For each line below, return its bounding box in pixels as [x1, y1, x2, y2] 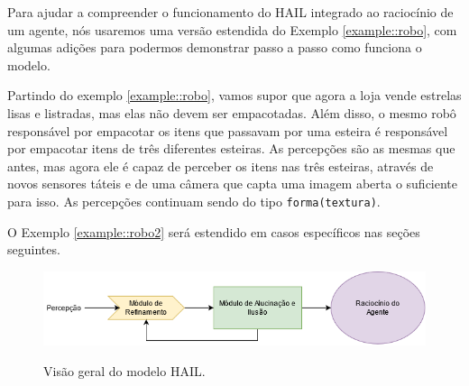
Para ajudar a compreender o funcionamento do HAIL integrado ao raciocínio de [7, 3, 454, 21]
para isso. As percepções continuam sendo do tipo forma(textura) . [7, 191, 381, 210]
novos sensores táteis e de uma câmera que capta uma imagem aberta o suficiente [7, 174, 458, 193]
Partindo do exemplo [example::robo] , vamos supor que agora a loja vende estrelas [7, 86, 462, 105]
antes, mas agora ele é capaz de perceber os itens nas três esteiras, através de [7, 156, 434, 175]
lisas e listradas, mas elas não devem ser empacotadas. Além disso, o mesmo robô [7, 103, 456, 122]
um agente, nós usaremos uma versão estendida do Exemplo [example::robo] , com [7, 20, 457, 39]
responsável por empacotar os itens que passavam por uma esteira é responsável [7, 121, 448, 140]
